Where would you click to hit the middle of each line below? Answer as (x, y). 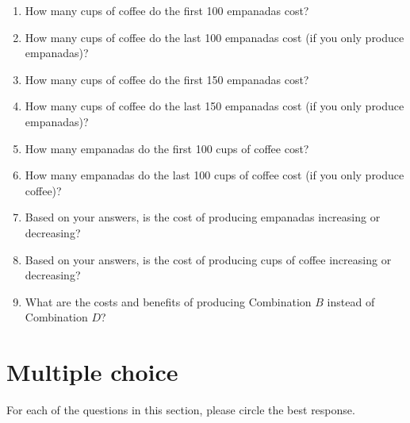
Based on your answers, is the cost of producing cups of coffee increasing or (208, 259)
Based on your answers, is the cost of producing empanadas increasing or (203, 217)
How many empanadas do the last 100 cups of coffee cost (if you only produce (215, 175)
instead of (351, 301)
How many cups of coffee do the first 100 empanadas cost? (167, 10)
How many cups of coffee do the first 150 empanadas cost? (167, 79)
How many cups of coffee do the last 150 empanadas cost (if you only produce (215, 106)
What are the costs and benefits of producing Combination (168, 301)
